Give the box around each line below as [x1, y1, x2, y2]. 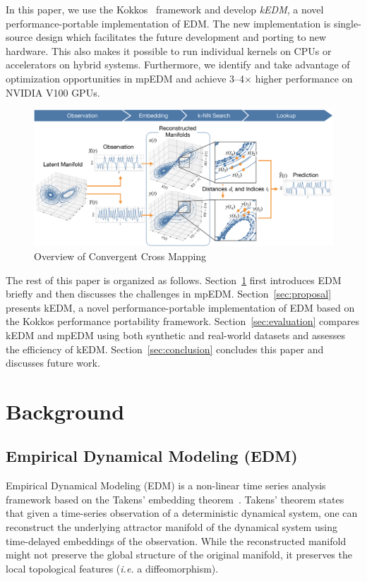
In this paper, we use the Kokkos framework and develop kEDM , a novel [6, 2, 324, 16]
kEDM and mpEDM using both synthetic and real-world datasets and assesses [6, 327, 346, 342]
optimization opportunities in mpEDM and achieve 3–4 [6, 71, 245, 85]
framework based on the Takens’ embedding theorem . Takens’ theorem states [6, 491, 344, 506]
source [6, 30, 33, 44]
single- [333, 16, 361, 30]
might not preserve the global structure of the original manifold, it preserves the [6, 547, 352, 562]
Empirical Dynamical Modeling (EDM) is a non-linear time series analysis [6, 478, 326, 493]
